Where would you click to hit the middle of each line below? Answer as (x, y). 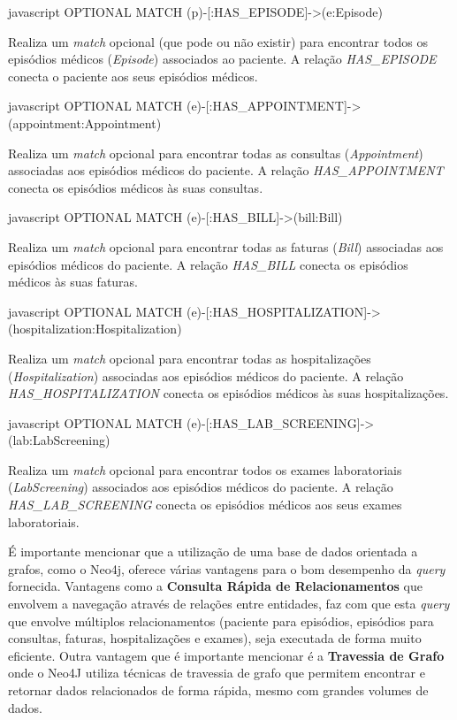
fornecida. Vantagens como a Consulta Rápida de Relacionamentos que (215, 586)
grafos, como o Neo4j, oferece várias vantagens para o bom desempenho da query (227, 568)
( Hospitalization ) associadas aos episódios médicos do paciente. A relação (206, 375)
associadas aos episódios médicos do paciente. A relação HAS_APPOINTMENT (226, 170)
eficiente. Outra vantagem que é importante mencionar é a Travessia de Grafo (226, 655)
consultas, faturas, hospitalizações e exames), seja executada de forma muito (215, 638)
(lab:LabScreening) (59, 440)
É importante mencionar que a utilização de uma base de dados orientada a (213, 551)
